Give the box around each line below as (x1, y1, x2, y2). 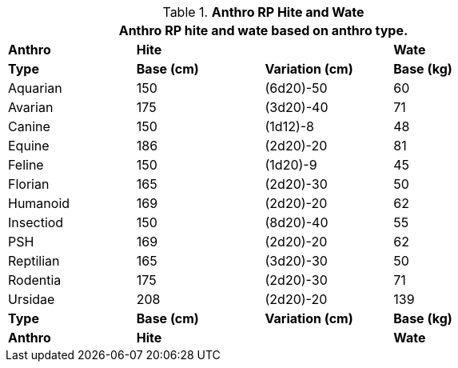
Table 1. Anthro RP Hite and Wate (162, 4, 364, 20)
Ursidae (8, 291, 55, 307)
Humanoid (8, 195, 70, 211)
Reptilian (8, 253, 60, 269)
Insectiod (8, 214, 64, 230)
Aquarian (8, 80, 62, 96)
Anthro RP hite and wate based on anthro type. (118, 22, 408, 38)
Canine (8, 118, 50, 134)
